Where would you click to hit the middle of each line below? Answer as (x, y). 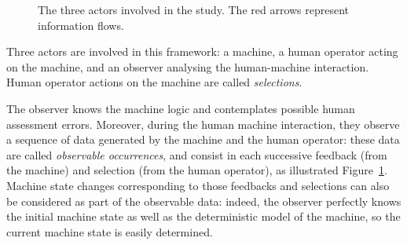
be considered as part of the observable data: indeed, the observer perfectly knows (204, 201)
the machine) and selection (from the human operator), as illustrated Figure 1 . (197, 170)
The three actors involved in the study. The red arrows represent (194, 9)
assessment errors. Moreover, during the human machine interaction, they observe (203, 124)
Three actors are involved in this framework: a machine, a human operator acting (202, 51)
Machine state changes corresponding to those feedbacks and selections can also (198, 185)
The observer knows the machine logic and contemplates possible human (181, 108)
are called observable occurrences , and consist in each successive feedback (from (197, 154)
